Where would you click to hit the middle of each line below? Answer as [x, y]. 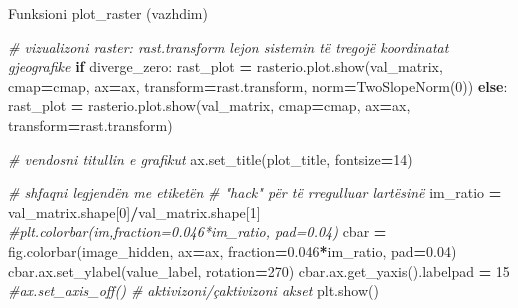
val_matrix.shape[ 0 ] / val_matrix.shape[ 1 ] [134, 211]
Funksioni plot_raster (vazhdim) [108, 13]
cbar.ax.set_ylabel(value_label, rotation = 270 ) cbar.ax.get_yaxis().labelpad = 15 [259, 270]
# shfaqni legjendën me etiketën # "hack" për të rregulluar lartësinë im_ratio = [255, 192]
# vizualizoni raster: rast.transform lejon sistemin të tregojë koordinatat [228, 46]
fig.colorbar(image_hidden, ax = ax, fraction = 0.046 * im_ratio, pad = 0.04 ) [232, 250]
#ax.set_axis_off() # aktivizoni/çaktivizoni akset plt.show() [193, 290]
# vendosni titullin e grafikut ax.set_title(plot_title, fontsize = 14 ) [210, 158]
